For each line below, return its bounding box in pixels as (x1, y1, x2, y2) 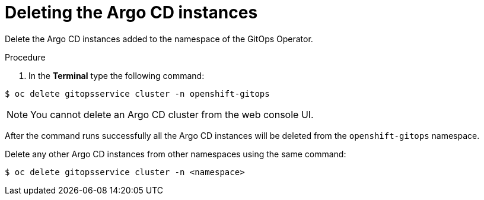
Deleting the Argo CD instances (5, 2, 258, 23)
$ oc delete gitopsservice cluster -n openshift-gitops (5, 88, 270, 99)
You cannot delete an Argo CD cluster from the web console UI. (30, 108, 314, 120)
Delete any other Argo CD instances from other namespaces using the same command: (5, 148, 346, 159)
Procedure (5, 52, 46, 62)
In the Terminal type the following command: (28, 70, 205, 81)
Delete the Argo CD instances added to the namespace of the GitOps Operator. (5, 33, 313, 44)
